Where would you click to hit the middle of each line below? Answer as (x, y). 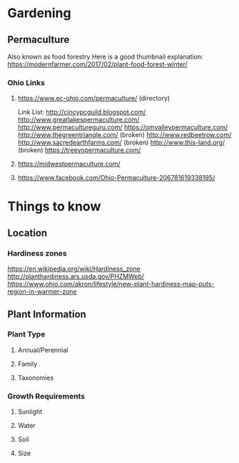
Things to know (54, 207)
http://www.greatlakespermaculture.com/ (78, 120)
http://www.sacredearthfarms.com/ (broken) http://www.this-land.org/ (121, 143)
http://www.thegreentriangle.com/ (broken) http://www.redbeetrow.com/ (124, 135)
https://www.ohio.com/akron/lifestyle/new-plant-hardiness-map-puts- (111, 284)
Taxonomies (36, 377)
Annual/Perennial (43, 350)
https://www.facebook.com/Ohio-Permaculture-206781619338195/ (116, 178)
